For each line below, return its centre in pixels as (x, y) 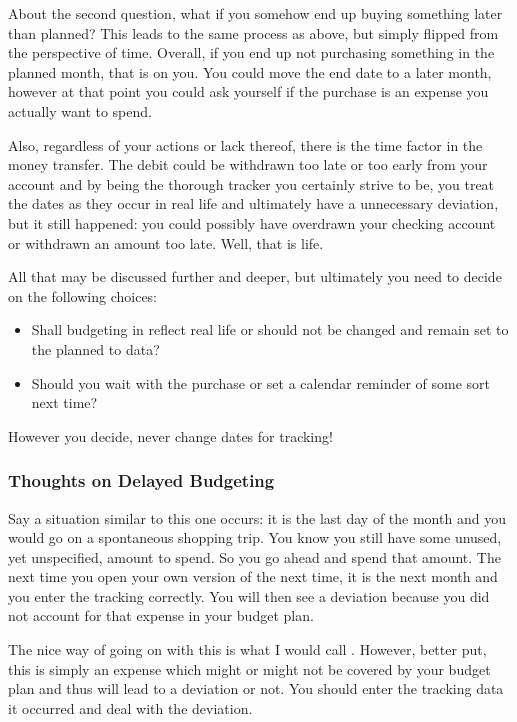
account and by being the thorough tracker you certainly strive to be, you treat (251, 183)
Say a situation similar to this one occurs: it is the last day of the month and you (257, 517)
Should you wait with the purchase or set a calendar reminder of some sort (261, 382)
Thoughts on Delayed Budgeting (141, 480)
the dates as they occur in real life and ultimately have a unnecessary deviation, (253, 203)
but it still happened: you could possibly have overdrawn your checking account (252, 222)
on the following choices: (83, 295)
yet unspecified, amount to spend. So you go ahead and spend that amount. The (254, 556)
